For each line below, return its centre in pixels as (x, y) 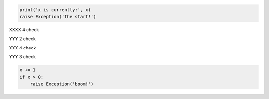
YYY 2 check (23, 39)
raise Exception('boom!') (62, 84)
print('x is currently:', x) (55, 10)
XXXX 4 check (24, 29)
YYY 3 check (23, 57)
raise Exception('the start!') (58, 17)
